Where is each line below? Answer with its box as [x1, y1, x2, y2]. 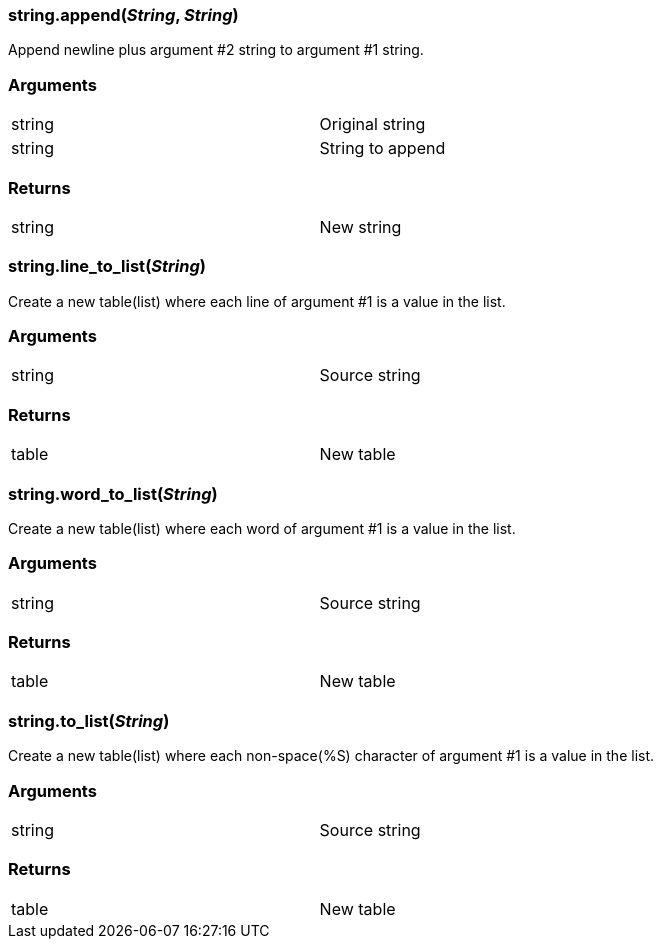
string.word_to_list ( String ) [8, 483, 218, 504]
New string [319, 216, 402, 237]
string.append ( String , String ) [8, 5, 239, 25]
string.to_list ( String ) [8, 710, 170, 731]
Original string [319, 114, 426, 135]
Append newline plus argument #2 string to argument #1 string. [8, 41, 424, 59]
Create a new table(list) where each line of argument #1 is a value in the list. [8, 292, 506, 310]
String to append [319, 138, 446, 159]
